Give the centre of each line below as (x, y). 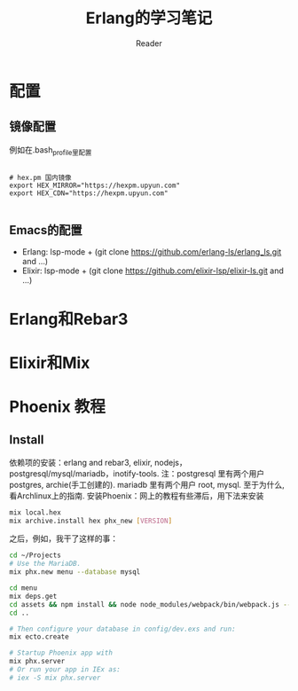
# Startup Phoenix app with (61, 653)
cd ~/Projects (35, 555)
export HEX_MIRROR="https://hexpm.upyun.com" (94, 185)
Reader (149, 43)
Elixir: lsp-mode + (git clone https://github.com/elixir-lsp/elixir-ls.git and (153, 271)
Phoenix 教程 (58, 407)
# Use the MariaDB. (45, 564)
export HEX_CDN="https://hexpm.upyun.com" (89, 193)
